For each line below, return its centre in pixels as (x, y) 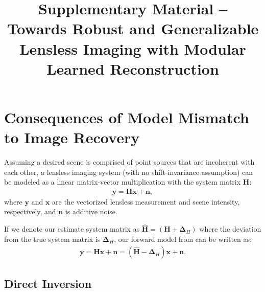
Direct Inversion (48, 283)
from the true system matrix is (52, 239)
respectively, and (30, 211)
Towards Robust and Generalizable (133, 28)
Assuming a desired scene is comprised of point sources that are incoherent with (129, 162)
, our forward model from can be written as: (183, 239)
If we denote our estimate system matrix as (72, 229)
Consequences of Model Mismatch (127, 117)
